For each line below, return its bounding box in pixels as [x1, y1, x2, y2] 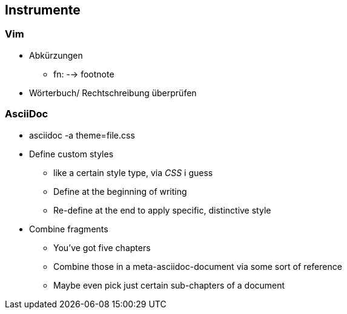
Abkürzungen [29, 50, 83, 61]
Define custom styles [29, 148, 114, 159]
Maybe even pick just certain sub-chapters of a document [53, 280, 285, 290]
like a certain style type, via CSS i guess [53, 167, 213, 178]
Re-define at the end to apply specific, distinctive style [53, 204, 271, 215]
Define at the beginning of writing [53, 186, 187, 197]
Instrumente [5, 2, 81, 18]
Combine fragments [29, 223, 108, 234]
